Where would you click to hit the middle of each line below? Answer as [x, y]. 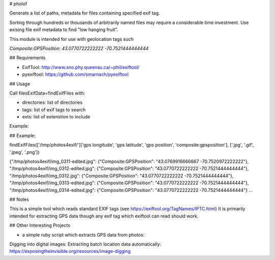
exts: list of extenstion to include [56, 117]
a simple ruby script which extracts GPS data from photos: [83, 234]
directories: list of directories [52, 103]
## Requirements [28, 58]
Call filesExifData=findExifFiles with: [47, 93]
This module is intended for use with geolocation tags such [72, 39]
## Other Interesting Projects [40, 225]
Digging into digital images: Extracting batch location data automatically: [85, 244]
